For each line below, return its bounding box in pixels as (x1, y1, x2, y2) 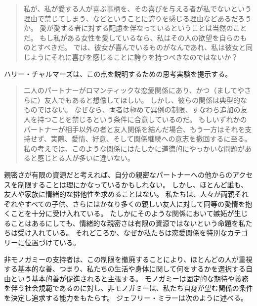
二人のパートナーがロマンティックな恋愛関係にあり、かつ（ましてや (23, 85, 244, 95)
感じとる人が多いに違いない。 (37, 153, 134, 163)
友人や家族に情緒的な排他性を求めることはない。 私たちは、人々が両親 (4, 189, 235, 199)
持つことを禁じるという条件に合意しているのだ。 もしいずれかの (37, 114, 247, 124)
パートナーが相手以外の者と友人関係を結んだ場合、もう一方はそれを (23, 124, 245, 134)
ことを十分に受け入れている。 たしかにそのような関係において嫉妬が (10, 208, 234, 219)
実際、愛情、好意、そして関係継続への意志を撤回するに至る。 (50, 133, 252, 144)
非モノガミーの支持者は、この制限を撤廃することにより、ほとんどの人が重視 (4, 254, 253, 264)
